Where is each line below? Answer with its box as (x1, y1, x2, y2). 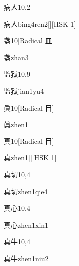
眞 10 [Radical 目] (4, 102, 54, 113)
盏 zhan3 (4, 52, 29, 62)
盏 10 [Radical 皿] (4, 35, 54, 46)
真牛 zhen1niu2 (4, 253, 49, 263)
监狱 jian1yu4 (4, 85, 44, 96)
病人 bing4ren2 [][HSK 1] (4, 18, 76, 29)
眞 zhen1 (4, 119, 28, 130)
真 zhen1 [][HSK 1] (4, 152, 57, 163)
